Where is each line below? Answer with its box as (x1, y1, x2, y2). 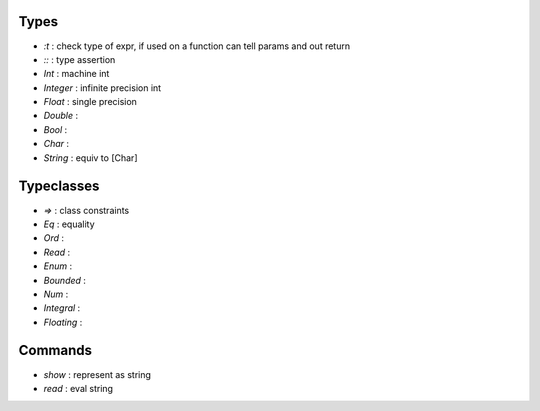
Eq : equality (43, 218, 95, 230)
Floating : (43, 316, 83, 328)
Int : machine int (43, 68, 110, 80)
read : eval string (43, 382, 114, 394)
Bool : (43, 123, 68, 135)
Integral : (43, 302, 81, 314)
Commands (18, 342, 93, 359)
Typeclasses (18, 178, 100, 195)
